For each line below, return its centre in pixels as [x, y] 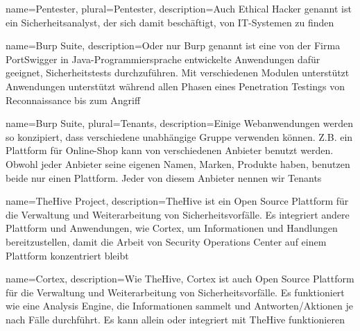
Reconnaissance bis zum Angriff [73, 100]
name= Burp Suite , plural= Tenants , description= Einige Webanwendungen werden [179, 123]
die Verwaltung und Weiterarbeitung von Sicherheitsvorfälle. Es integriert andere [178, 214]
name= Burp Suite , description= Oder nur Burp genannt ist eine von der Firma [173, 45]
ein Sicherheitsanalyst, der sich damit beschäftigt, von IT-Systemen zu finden [170, 22]
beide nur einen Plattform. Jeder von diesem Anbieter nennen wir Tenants [164, 177]
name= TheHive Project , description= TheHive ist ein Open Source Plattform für [177, 201]
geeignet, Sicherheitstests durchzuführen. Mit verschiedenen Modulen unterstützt [178, 73]
